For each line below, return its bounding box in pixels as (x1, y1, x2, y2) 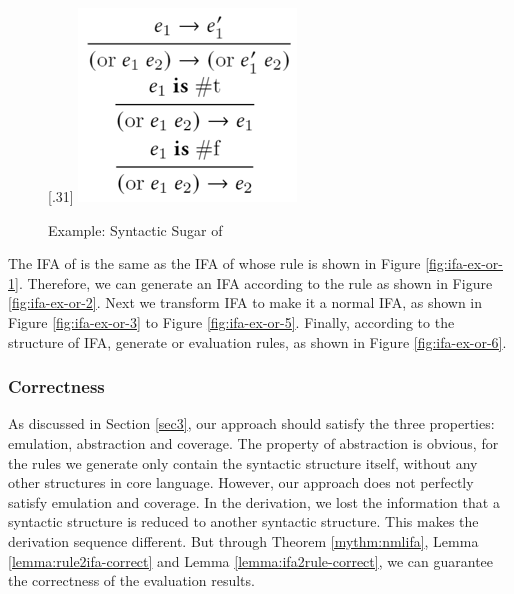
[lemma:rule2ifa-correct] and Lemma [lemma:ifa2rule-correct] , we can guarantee (8, 550, 494, 571)
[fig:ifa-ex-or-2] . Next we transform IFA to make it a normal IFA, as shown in (8, 292, 483, 313)
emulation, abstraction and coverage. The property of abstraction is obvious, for (8, 432, 499, 453)
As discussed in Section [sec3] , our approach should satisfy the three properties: (8, 413, 495, 434)
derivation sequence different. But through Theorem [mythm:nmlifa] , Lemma (8, 530, 479, 551)
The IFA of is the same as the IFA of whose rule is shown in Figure (8, 253, 421, 274)
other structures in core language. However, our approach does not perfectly (8, 472, 474, 493)
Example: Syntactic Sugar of (48, 219, 223, 240)
